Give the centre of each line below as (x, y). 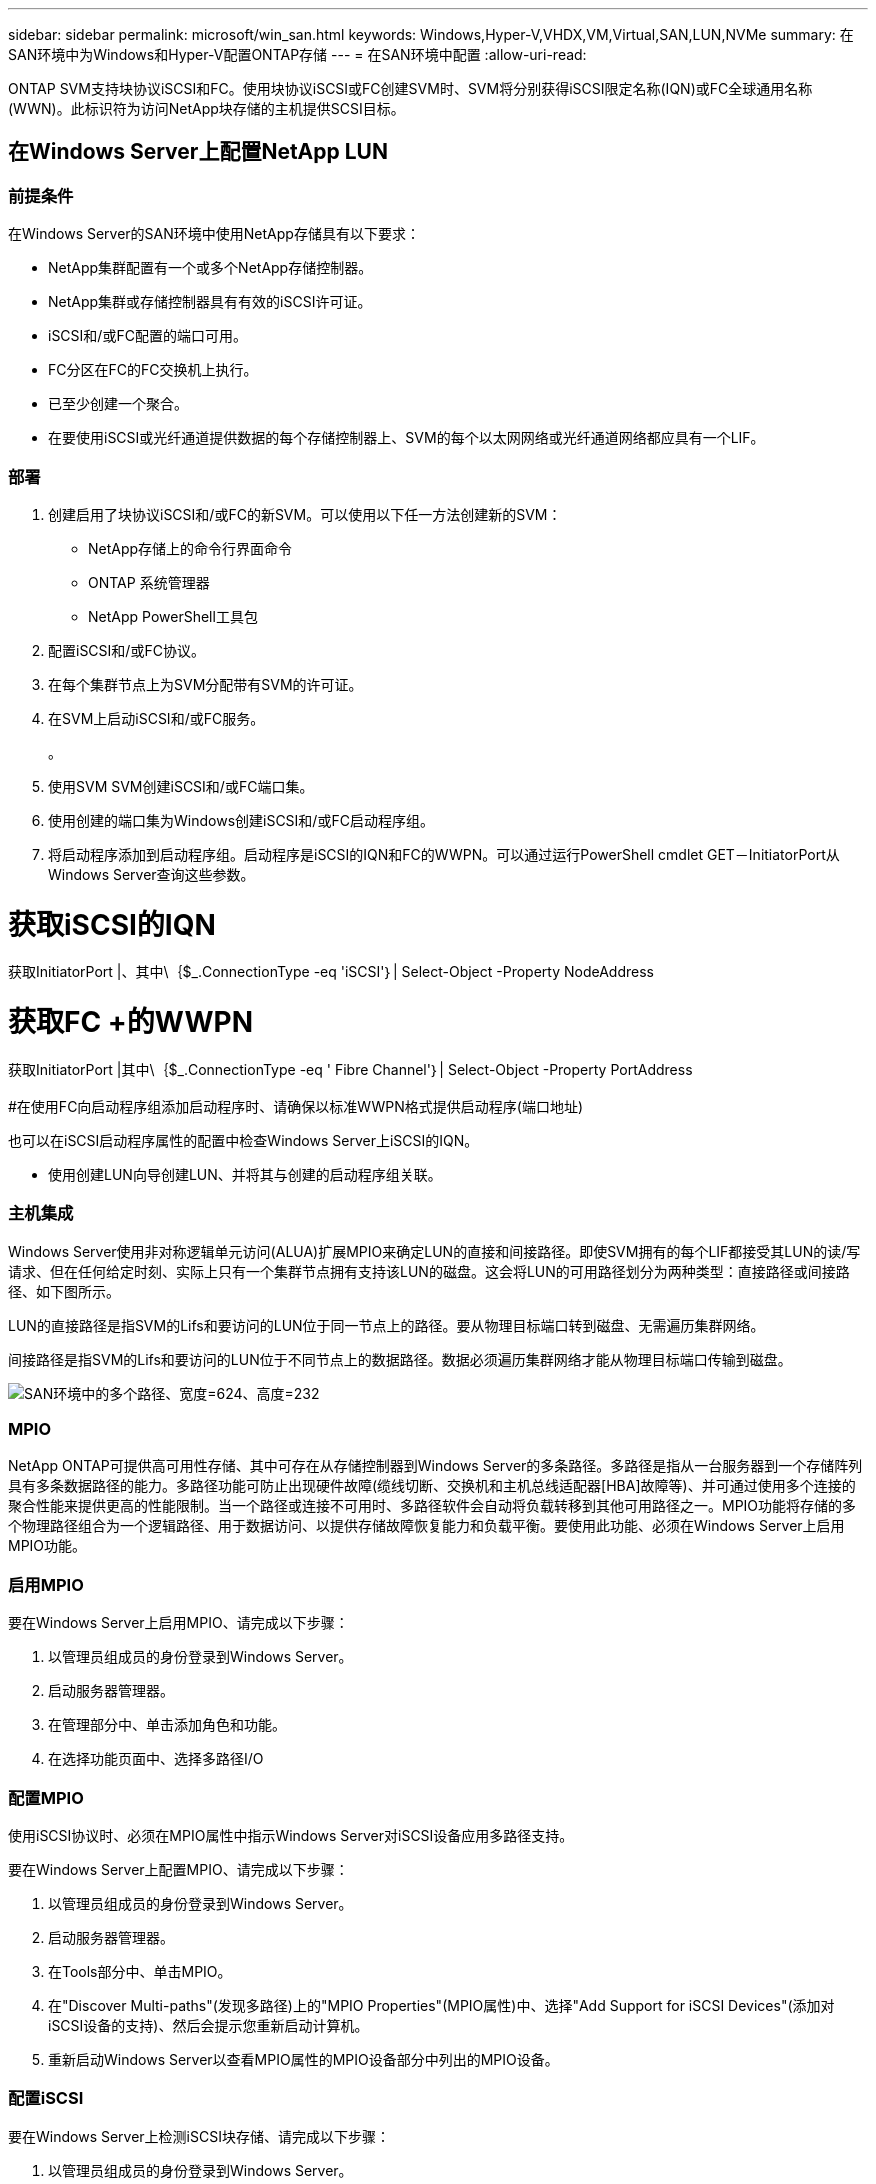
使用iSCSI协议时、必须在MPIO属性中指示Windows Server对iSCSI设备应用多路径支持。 (291, 1835)
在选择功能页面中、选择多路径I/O (156, 1759)
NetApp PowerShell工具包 (173, 616)
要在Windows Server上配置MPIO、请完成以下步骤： (178, 1869)
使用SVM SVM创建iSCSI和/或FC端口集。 (181, 786)
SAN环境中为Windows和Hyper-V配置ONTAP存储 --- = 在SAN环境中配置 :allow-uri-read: (297, 54)
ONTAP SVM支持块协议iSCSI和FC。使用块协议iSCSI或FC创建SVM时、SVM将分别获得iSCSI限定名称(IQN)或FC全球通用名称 (410, 88)
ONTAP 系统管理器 (149, 582)
